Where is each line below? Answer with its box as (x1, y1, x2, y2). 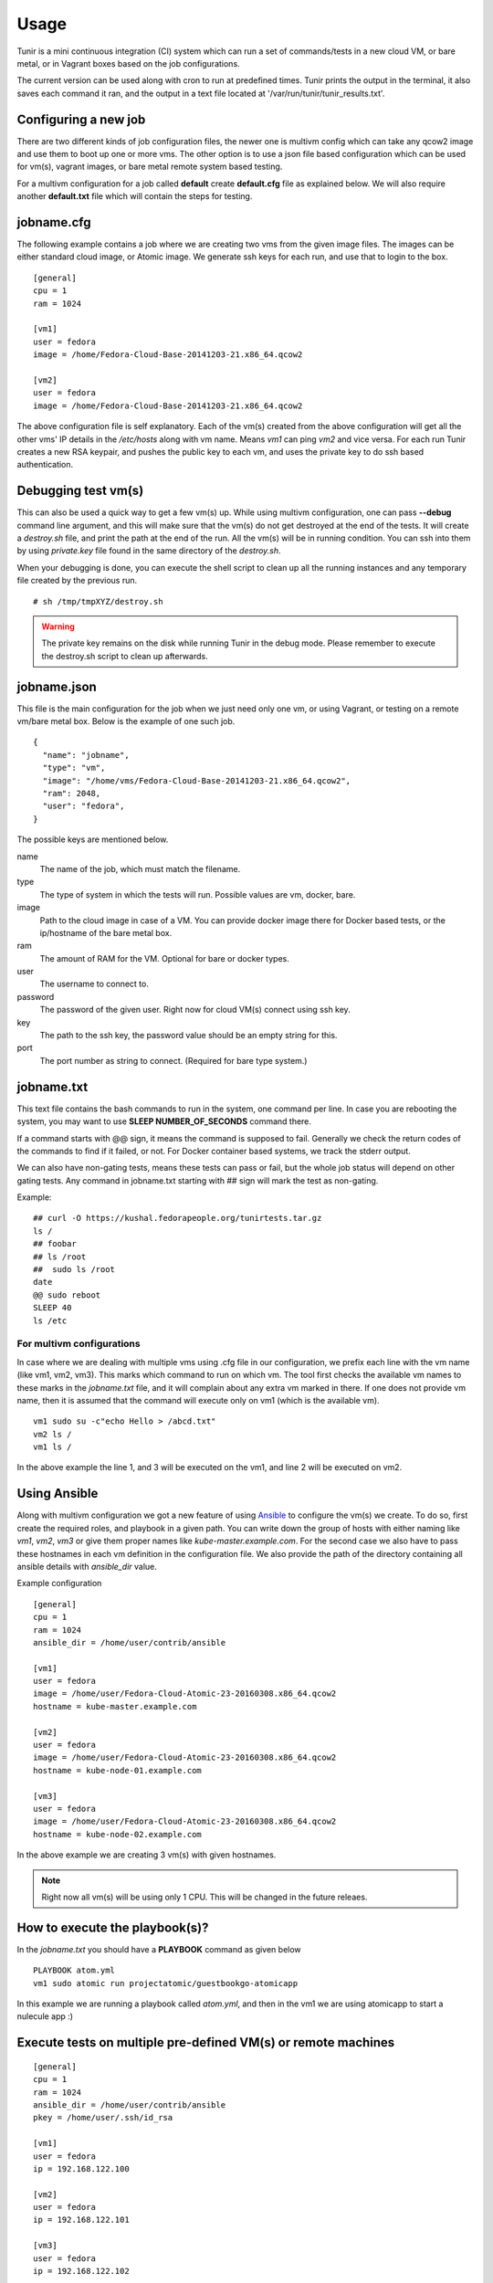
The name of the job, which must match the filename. (39, 863, 241, 874)
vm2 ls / (33, 1429, 72, 1439)
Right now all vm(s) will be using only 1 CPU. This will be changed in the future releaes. (41, 1891, 368, 1902)
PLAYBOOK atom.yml (33, 1965, 116, 1976)
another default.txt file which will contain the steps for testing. (16, 191, 253, 202)
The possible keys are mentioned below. (16, 834, 169, 845)
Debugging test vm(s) (16, 483, 144, 499)
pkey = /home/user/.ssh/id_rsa (33, 2112, 173, 2123)
